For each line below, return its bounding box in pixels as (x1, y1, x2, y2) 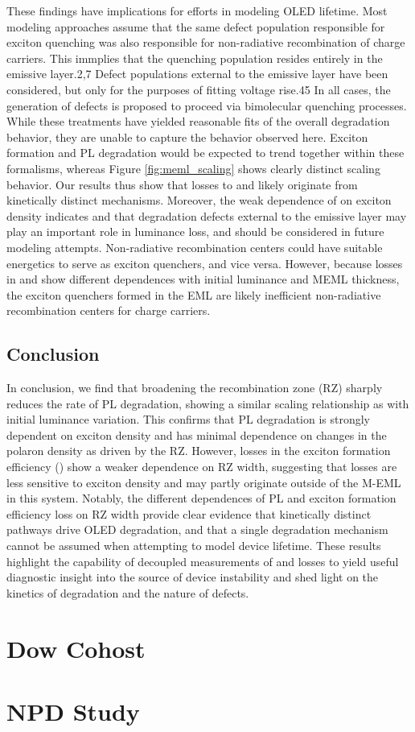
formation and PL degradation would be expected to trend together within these (6, 144, 405, 161)
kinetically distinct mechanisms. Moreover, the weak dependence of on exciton (6, 192, 392, 209)
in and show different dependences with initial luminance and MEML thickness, (6, 271, 400, 287)
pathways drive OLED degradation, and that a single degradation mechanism (6, 521, 388, 538)
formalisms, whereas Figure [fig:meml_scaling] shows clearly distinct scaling (6, 159, 380, 176)
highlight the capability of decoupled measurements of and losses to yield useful (6, 552, 399, 569)
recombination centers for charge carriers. (6, 302, 211, 319)
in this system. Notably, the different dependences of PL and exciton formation (6, 490, 397, 507)
